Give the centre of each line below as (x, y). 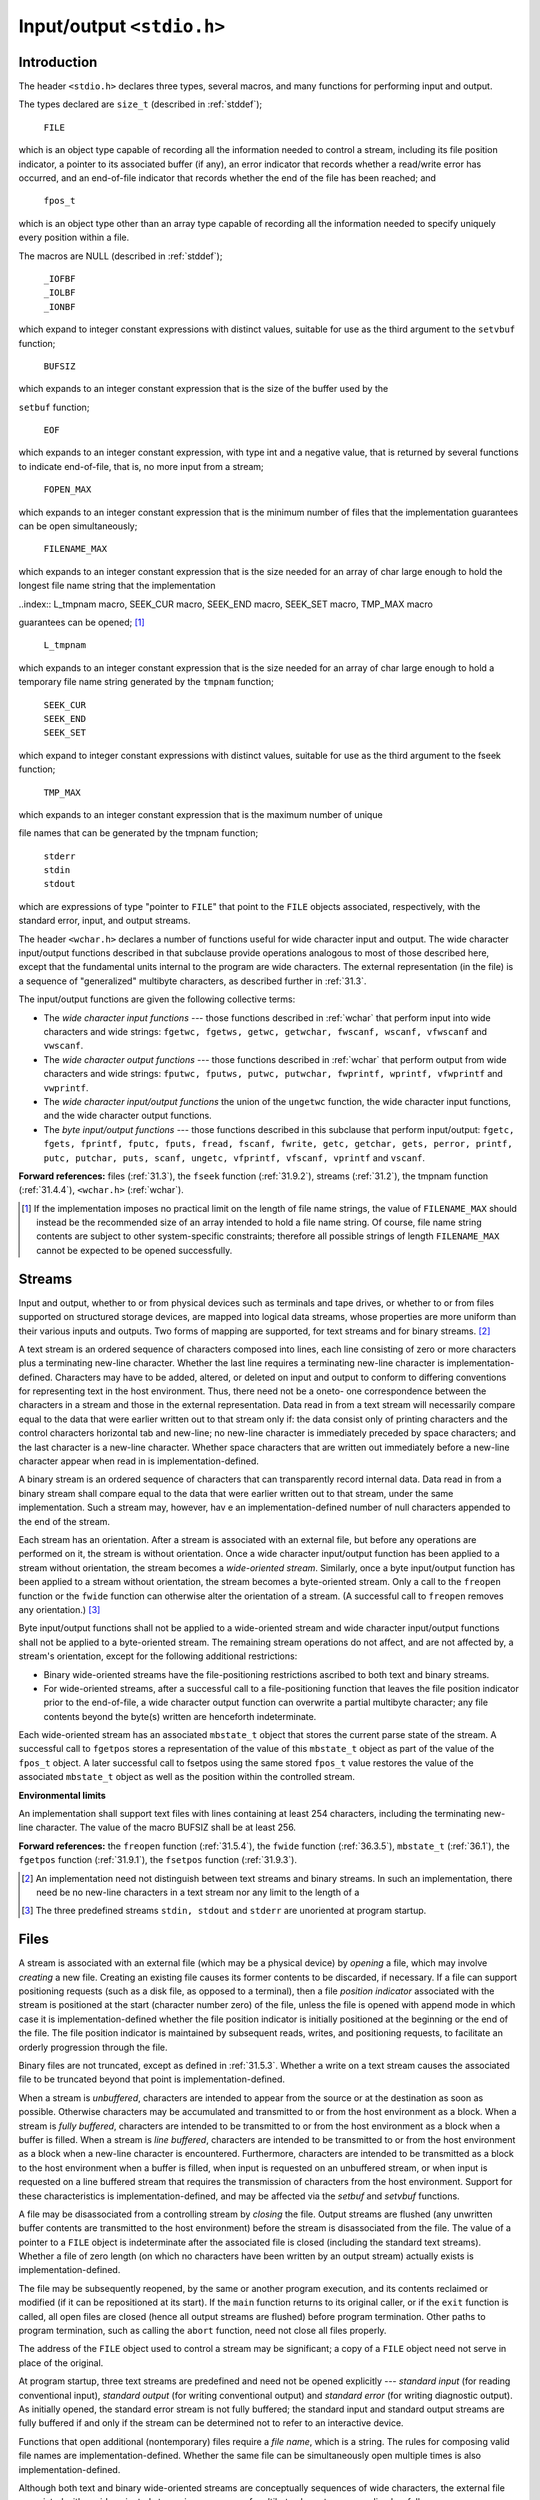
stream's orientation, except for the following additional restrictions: (158, 1656)
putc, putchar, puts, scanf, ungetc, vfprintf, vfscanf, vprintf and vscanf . (234, 1157)
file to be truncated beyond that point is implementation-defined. (151, 2079)
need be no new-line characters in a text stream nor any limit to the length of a (198, 1892)
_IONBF (59, 306)
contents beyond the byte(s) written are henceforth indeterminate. (180, 1716)
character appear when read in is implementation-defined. (138, 1461)
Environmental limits (62, 1795)
